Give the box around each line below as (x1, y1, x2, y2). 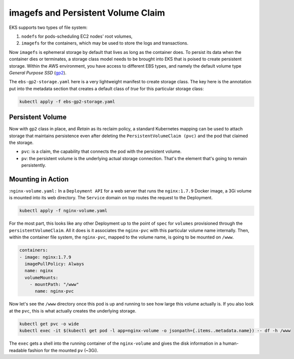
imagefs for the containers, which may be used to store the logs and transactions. (21, 40, 189, 46)
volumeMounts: (24, 275, 59, 280)
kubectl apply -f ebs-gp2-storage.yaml (19, 98, 115, 104)
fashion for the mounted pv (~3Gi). (27, 347, 98, 353)
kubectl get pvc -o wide (19, 321, 79, 327)
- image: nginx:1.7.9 (19, 254, 72, 260)
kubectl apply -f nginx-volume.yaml (19, 208, 108, 214)
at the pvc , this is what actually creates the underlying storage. (9, 308, 137, 313)
